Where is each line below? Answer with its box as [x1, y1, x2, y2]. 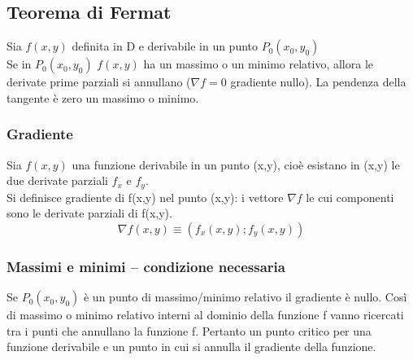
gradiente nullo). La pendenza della [230, 73, 406, 90]
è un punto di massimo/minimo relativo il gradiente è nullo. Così [83, 288, 407, 305]
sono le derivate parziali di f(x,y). [7, 204, 172, 222]
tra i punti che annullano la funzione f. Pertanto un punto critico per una [7, 322, 372, 339]
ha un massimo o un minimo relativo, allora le [143, 55, 374, 72]
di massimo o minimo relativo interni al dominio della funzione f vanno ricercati [7, 306, 404, 323]
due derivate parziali [7, 172, 108, 189]
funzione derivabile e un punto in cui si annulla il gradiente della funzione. [7, 338, 376, 355]
